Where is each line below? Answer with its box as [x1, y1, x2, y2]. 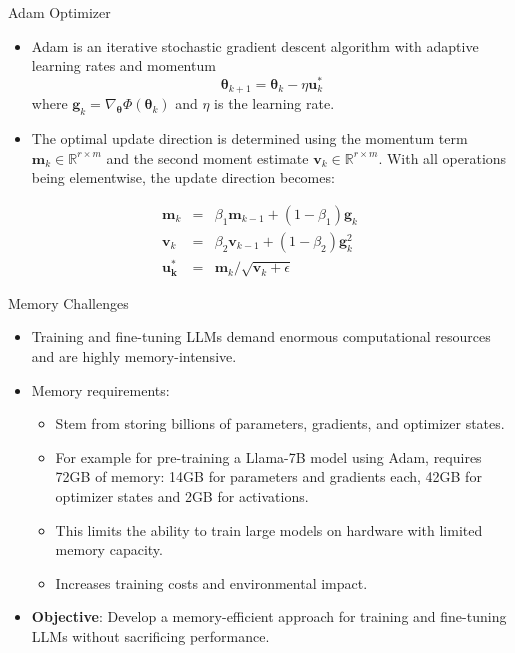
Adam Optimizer [8, 2, 111, 22]
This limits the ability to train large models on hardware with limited [55, 519, 483, 540]
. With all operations [378, 147, 507, 168]
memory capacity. [55, 539, 163, 560]
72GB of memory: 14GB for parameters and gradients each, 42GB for [55, 466, 482, 487]
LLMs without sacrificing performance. [31, 625, 270, 646]
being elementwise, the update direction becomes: [31, 167, 335, 188]
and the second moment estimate [106, 147, 309, 168]
